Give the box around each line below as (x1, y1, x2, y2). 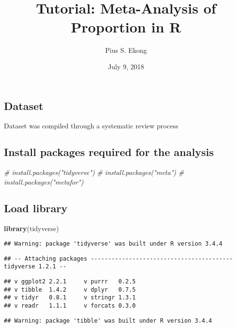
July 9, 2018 (108, 61, 144, 71)
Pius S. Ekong (105, 45, 147, 55)
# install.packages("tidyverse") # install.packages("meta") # (4, 167, 184, 177)
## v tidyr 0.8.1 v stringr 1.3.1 (4, 294, 136, 301)
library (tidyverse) (4, 223, 59, 233)
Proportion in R (71, 17, 181, 37)
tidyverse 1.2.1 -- (4, 263, 66, 270)
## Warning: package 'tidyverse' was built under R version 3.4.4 (4, 240, 223, 248)
